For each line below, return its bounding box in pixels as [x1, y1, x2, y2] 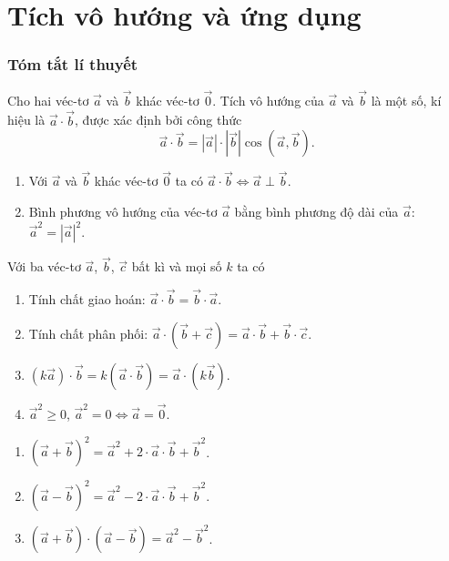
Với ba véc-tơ [7, 257, 81, 276]
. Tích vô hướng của [212, 90, 324, 109]
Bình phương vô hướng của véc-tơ [28, 202, 218, 221]
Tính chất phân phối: [28, 323, 148, 342]
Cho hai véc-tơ [7, 90, 89, 109]
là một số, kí [371, 90, 442, 109]
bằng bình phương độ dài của [234, 202, 399, 221]
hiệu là [7, 110, 46, 129]
